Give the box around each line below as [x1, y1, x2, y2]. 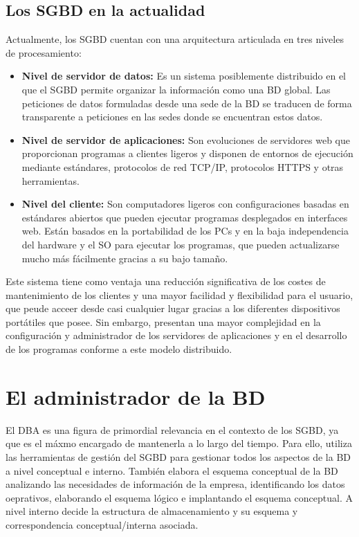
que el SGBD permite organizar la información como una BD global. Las [21, 82, 331, 96]
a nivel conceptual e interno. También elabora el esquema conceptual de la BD [6, 463, 338, 477]
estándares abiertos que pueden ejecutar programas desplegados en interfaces [21, 210, 348, 224]
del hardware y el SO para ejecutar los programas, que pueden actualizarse [21, 237, 340, 251]
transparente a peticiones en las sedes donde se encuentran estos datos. [21, 109, 323, 124]
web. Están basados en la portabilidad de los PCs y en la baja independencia [21, 224, 349, 238]
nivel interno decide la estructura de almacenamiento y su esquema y [6, 504, 298, 518]
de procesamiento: [6, 45, 82, 60]
